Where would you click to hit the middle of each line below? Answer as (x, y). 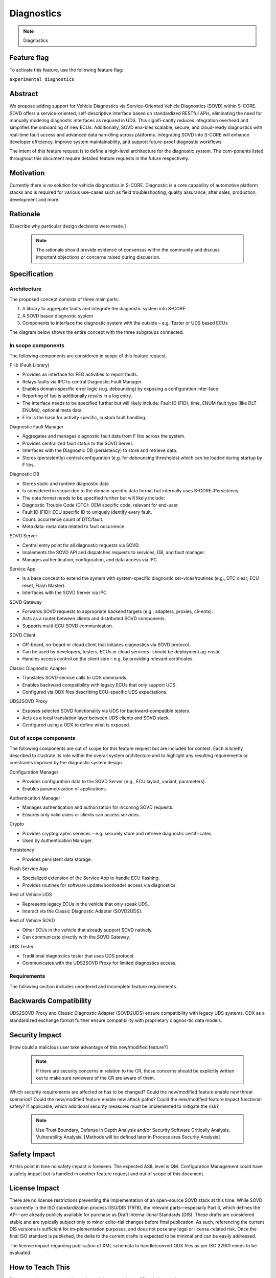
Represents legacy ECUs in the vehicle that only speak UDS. (86, 904)
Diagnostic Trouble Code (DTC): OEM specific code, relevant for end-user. (100, 505)
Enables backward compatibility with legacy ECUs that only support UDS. (100, 684)
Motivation (27, 173)
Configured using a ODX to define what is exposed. (76, 725)
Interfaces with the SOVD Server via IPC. (65, 592)
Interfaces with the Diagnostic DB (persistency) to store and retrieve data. (100, 450)
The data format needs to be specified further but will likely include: (94, 498)
